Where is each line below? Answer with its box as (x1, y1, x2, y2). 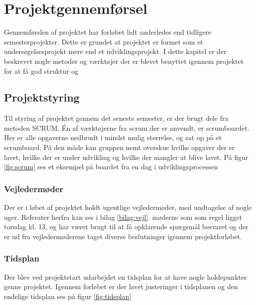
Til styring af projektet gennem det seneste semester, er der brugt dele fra (4, 113, 228, 123)
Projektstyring (4, 90, 80, 105)
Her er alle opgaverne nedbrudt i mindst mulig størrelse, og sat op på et (4, 132, 222, 143)
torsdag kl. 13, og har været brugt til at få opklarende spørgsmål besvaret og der (4, 221, 249, 232)
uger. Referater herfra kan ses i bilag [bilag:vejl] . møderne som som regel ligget (4, 211, 242, 222)
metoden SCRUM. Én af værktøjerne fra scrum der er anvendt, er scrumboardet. (4, 122, 250, 133)
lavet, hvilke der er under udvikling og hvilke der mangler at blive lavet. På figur (4, 152, 248, 162)
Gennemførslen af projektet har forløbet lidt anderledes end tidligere (4, 27, 212, 37)
